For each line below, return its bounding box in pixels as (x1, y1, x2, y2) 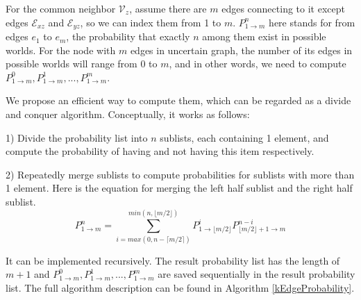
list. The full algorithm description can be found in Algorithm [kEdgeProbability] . (6, 280, 355, 294)
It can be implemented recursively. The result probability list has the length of (6, 253, 340, 267)
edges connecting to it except (221, 1, 345, 15)
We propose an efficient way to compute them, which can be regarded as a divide (6, 93, 351, 108)
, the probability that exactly (66, 29, 190, 44)
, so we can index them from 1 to (80, 15, 221, 29)
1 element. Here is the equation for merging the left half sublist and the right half (6, 181, 353, 195)
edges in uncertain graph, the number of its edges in (130, 42, 353, 57)
